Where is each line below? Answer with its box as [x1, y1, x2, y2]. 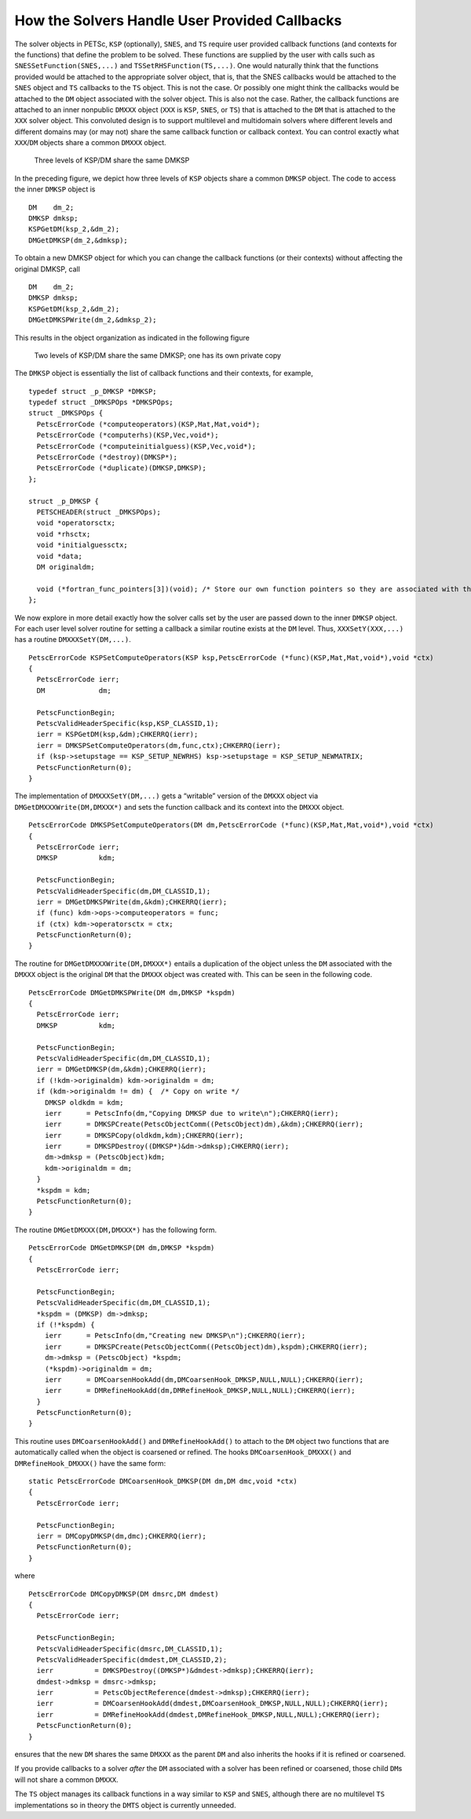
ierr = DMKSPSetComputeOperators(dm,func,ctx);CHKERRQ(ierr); [36, 741, 282, 749]
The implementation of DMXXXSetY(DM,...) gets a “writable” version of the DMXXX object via [14, 791, 319, 800]
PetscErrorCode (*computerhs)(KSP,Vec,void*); [36, 431, 219, 439]
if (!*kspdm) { [36, 1320, 95, 1329]
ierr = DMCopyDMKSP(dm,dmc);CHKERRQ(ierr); [36, 1531, 207, 1540]
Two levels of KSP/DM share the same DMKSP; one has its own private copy [34, 350, 282, 360]
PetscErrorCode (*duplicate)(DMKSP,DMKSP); [36, 464, 207, 472]
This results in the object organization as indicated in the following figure [14, 333, 250, 342]
